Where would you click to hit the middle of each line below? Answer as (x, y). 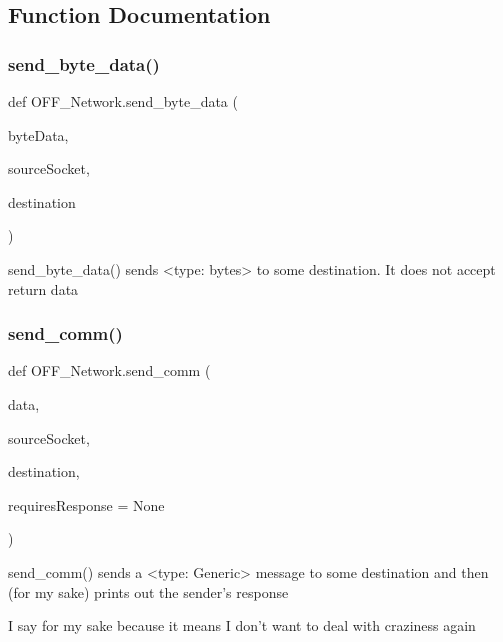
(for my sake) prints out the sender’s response (148, 591)
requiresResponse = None (86, 504)
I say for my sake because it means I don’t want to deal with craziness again (242, 625)
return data (43, 288)
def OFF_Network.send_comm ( (109, 370)
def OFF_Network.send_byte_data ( (123, 101)
